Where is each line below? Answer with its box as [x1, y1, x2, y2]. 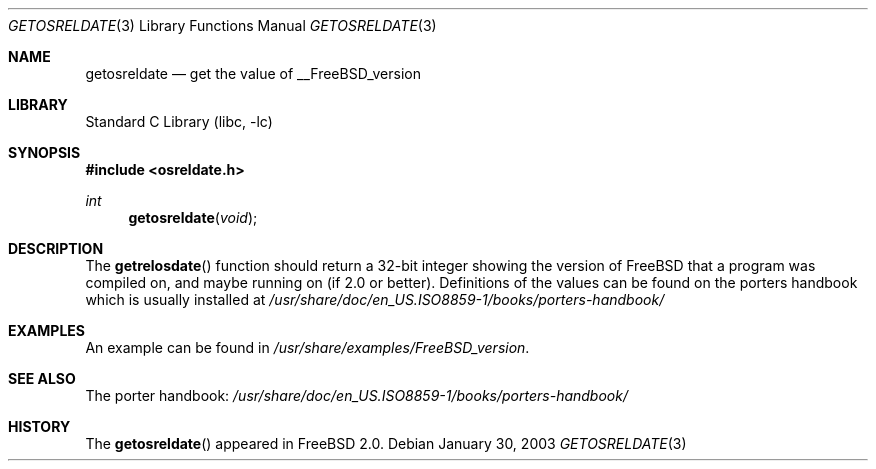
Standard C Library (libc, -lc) [85, 113, 273, 130]
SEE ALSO [8, 370, 76, 387]
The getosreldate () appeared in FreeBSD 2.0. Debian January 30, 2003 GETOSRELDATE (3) [85, 435, 687, 452]
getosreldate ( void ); [128, 209, 258, 226]
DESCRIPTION [8, 240, 104, 257]
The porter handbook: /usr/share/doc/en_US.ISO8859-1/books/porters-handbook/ [85, 387, 628, 404]
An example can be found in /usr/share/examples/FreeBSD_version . [85, 339, 530, 356]
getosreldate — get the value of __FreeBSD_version [85, 65, 421, 82]
